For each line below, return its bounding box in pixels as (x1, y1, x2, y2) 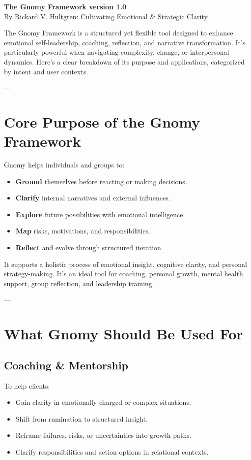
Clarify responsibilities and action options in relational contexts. (15, 446, 209, 457)
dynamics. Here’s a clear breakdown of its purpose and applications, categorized (4, 56, 245, 66)
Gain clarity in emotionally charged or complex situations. (15, 397, 191, 407)
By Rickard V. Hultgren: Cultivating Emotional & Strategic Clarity (4, 11, 208, 21)
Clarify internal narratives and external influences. (15, 193, 170, 203)
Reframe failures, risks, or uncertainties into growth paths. (15, 430, 192, 440)
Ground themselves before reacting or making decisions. (15, 176, 187, 186)
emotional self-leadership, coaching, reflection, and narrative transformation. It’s (4, 37, 246, 47)
